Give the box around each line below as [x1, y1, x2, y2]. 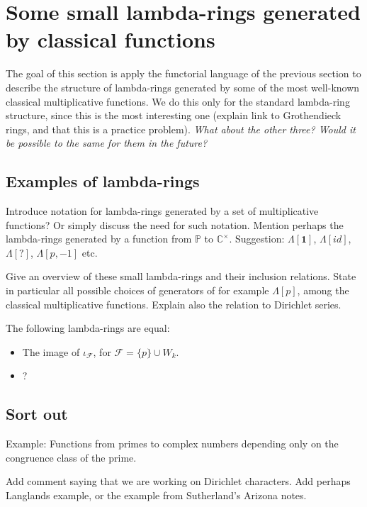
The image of [22, 344, 80, 359]
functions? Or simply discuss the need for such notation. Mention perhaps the [6, 217, 344, 232]
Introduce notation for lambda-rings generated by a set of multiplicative [6, 204, 319, 218]
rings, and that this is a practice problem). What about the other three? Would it [6, 121, 356, 136]
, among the [297, 283, 349, 298]
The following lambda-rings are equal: [6, 321, 170, 335]
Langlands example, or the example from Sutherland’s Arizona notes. [6, 488, 307, 502]
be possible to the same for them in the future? [6, 135, 208, 150]
